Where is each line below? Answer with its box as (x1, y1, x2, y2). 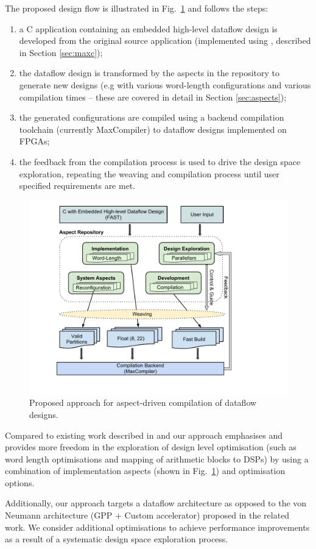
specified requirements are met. (19, 179, 136, 192)
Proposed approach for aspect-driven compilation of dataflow (29, 396, 257, 409)
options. (5, 476, 35, 489)
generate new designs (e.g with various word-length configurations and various (19, 78, 311, 91)
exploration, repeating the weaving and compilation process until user (19, 167, 279, 180)
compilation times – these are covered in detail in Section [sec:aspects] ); (19, 90, 287, 103)
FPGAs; (19, 135, 50, 147)
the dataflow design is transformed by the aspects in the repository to (19, 66, 280, 79)
